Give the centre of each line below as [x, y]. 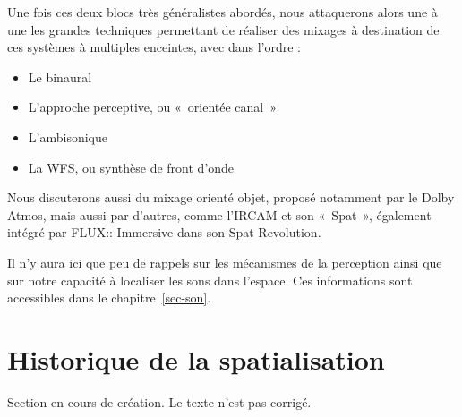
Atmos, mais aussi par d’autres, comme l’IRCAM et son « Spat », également [219, 214]
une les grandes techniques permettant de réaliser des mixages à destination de [223, 29]
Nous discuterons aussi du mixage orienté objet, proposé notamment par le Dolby [231, 197]
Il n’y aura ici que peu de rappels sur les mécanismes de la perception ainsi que [225, 262]
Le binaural [60, 77]
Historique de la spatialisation [196, 358]
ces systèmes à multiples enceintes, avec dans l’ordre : [154, 47]
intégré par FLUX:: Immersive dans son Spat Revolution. [164, 232]
